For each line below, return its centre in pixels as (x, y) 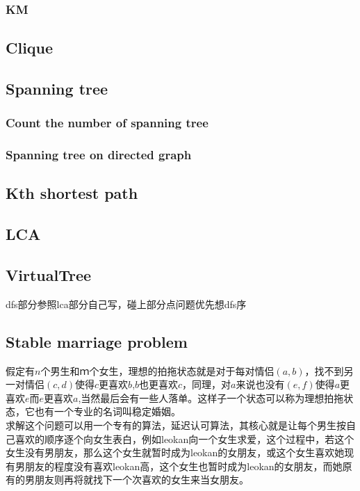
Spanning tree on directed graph (99, 155)
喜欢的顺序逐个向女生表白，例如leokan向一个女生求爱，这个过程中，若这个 (185, 438)
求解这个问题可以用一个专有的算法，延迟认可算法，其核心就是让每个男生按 (176, 425)
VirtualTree (49, 275)
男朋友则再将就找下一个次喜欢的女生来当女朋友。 (137, 480)
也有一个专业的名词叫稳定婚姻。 (107, 411)
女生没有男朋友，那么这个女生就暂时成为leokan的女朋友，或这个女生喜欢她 (175, 452)
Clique (30, 48)
